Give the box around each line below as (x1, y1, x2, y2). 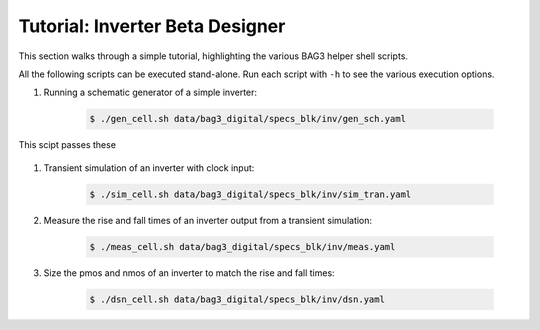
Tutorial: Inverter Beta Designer (18, 15, 286, 37)
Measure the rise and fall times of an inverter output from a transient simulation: (43, 214, 373, 226)
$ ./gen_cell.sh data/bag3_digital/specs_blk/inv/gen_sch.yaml (89, 113, 407, 125)
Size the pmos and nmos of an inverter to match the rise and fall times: (43, 266, 335, 279)
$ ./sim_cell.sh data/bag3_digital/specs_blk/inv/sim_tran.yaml (89, 188, 412, 200)
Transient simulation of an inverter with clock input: (43, 161, 255, 174)
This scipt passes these (18, 139, 117, 151)
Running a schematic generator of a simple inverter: (43, 86, 258, 99)
